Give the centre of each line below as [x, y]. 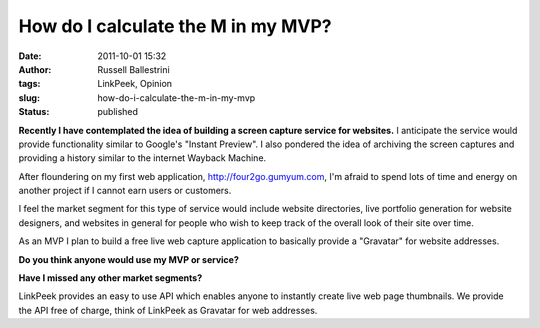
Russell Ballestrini [133, 69]
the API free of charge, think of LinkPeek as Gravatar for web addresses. [168, 310]
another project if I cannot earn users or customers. [125, 191]
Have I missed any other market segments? [110, 278]
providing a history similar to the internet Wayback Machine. [142, 158]
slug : [29, 97]
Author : [35, 69]
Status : [34, 112]
